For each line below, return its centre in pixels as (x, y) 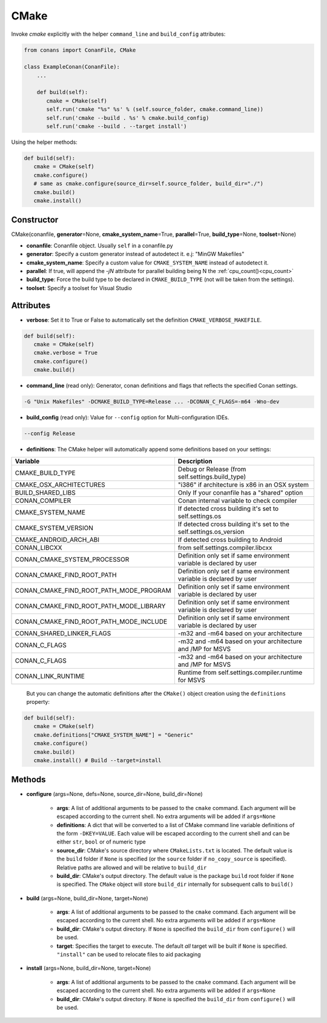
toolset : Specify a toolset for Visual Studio (79, 288)
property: (38, 701)
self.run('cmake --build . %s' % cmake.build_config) (128, 118)
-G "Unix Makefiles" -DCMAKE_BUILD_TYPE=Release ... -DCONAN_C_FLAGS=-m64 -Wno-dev (152, 402)
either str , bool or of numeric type (101, 842)
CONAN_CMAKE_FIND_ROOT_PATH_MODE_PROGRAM (93, 590)
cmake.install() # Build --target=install (97, 760)
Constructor (35, 220)
